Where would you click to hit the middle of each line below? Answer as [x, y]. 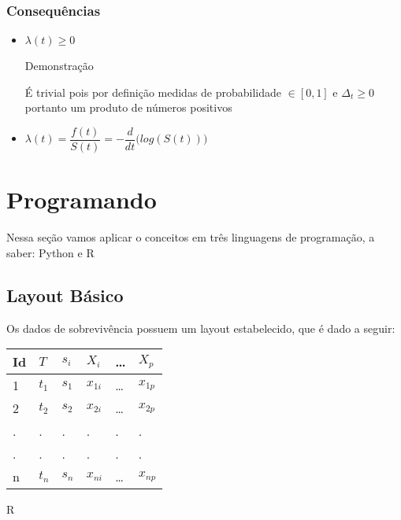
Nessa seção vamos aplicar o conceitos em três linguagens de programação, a [191, 237]
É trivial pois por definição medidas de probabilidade [153, 92]
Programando [82, 199]
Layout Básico [65, 295]
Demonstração [59, 66]
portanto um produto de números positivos [128, 107]
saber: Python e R [50, 252]
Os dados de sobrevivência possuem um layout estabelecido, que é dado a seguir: [201, 328]
